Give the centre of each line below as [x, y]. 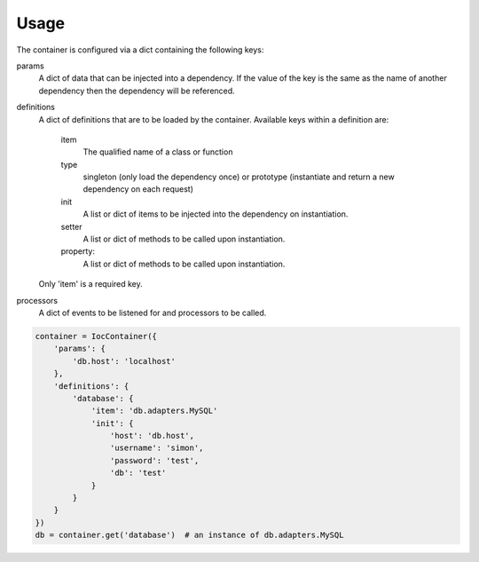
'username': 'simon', [157, 448]
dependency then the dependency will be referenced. [137, 91]
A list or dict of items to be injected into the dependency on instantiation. [216, 214]
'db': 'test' [138, 473]
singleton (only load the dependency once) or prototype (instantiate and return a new [239, 177]
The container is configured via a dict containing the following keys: [140, 50]
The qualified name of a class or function [158, 152]
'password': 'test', [154, 460]
